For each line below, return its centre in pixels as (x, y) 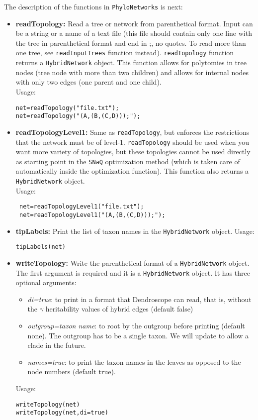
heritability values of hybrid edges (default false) (119, 309)
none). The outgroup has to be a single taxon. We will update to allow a (138, 335)
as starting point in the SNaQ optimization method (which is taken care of (128, 161)
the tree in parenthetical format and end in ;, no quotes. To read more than (131, 43)
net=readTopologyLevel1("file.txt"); (82, 207)
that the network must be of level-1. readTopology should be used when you (132, 142)
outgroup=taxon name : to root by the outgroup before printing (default (136, 325)
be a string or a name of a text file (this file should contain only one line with (134, 33)
